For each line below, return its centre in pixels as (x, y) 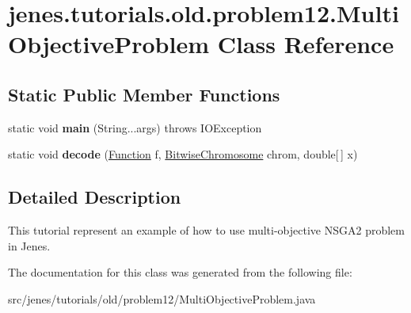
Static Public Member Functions (144, 94)
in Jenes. (29, 245)
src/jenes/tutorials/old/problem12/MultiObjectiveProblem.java (162, 298)
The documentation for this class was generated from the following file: (180, 272)
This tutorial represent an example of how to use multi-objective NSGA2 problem (206, 230)
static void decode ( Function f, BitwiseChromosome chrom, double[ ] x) (183, 154)
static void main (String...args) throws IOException (135, 127)
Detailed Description (95, 197)
